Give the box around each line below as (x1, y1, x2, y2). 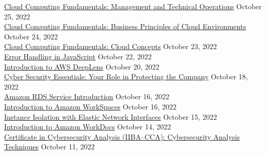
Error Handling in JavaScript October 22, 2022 (4, 51, 152, 61)
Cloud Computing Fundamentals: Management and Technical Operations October (4, 1, 262, 11)
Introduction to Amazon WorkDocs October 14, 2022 (4, 121, 171, 132)
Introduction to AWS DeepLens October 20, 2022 (4, 61, 159, 72)
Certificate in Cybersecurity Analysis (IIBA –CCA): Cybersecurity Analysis (4, 131, 240, 142)
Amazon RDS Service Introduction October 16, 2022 (4, 91, 170, 102)
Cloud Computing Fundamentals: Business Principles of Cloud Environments (4, 21, 246, 32)
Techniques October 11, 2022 (4, 141, 95, 152)
